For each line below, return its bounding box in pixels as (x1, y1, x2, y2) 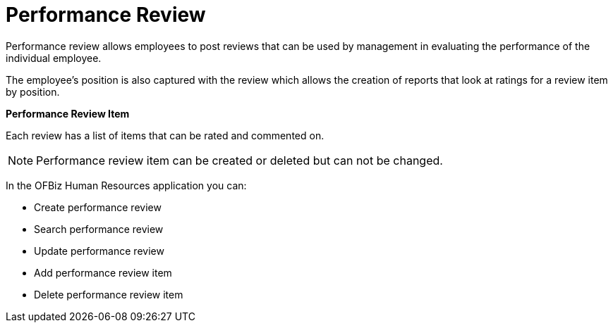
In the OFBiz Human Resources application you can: (6, 179, 247, 191)
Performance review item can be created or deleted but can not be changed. (36, 153, 443, 168)
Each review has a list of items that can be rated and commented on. (6, 129, 324, 141)
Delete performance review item (34, 288, 183, 301)
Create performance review (34, 201, 162, 213)
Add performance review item (34, 266, 172, 279)
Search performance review (34, 222, 164, 235)
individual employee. (6, 51, 102, 64)
